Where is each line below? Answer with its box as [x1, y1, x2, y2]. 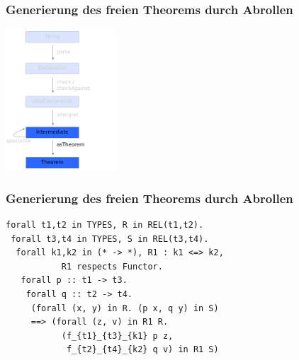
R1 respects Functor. [61, 261, 163, 272]
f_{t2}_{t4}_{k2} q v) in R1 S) [66, 344, 219, 355]
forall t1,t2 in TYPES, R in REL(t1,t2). [6, 220, 204, 231]
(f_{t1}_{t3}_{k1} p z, [61, 330, 174, 341]
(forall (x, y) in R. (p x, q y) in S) [30, 303, 219, 313]
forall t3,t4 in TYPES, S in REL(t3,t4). [11, 233, 209, 244]
